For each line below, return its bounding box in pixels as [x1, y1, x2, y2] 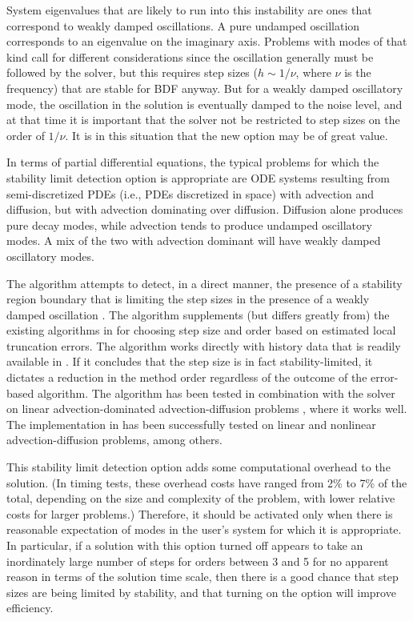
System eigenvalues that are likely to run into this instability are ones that [6, 2, 372, 18]
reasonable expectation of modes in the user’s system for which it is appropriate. [6, 521, 402, 538]
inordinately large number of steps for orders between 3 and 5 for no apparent [6, 552, 389, 569]
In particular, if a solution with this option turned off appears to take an [6, 537, 363, 553]
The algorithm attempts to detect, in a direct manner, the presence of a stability [6, 274, 403, 291]
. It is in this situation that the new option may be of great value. [65, 126, 388, 143]
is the [344, 64, 371, 81]
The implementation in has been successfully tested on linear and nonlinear [6, 415, 376, 432]
